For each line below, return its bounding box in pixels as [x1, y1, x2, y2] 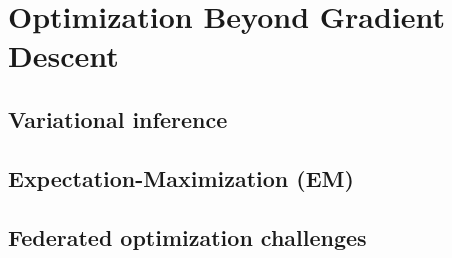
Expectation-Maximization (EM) [8, 162, 354, 193]
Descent [8, 35, 119, 76]
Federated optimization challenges [8, 221, 367, 252]
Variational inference [8, 103, 228, 134]
